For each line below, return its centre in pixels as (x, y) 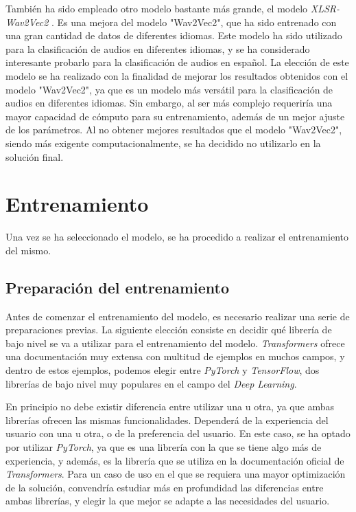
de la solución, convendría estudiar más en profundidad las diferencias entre (165, 487)
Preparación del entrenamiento (118, 287)
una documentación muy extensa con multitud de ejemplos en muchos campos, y (175, 356)
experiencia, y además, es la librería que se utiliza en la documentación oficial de (175, 460)
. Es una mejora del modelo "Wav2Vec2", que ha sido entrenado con (194, 22)
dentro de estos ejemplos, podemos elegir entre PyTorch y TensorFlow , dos (163, 370)
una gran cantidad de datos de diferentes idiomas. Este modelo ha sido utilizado (174, 35)
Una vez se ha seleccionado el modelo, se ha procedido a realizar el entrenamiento (177, 237)
